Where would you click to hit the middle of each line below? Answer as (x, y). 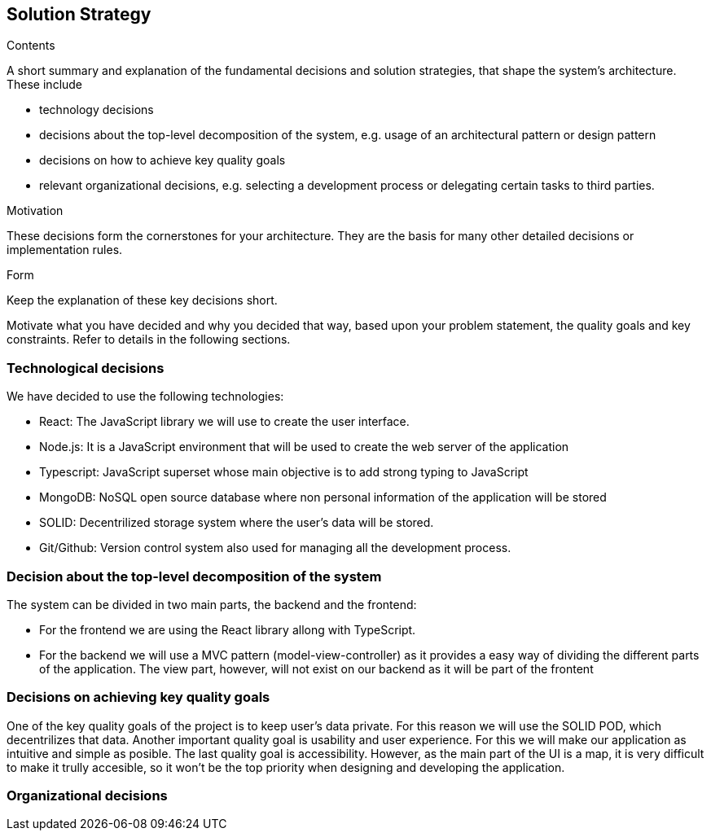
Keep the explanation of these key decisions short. (142, 300)
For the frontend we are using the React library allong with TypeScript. (228, 629)
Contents (31, 46)
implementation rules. (65, 250)
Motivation (35, 211)
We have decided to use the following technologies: (145, 397)
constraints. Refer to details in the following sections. (149, 340)
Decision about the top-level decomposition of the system (194, 576)
